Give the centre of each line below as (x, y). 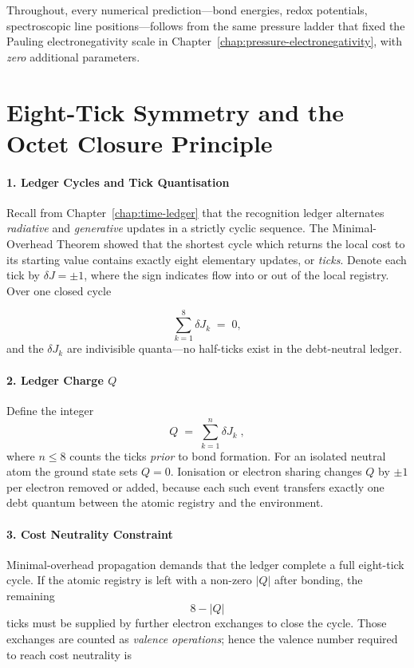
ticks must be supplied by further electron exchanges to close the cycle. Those (197, 623)
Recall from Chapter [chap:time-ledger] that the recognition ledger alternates (195, 212)
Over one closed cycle (59, 290)
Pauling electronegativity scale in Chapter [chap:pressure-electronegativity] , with (205, 41)
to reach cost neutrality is (69, 654)
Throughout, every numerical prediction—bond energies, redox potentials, (187, 10)
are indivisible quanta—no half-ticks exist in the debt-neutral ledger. (234, 348)
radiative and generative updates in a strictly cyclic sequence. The (168, 228)
